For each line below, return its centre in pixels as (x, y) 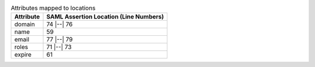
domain (24, 24)
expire (23, 55)
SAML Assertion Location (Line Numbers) (105, 17)
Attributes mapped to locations (53, 8)
